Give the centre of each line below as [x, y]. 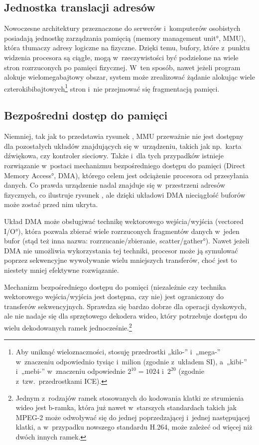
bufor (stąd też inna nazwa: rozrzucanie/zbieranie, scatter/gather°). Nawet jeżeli [127, 241]
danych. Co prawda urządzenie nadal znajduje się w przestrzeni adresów [115, 185]
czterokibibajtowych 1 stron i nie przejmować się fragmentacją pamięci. [112, 88]
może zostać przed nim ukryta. [51, 204]
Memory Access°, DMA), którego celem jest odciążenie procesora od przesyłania [126, 175]
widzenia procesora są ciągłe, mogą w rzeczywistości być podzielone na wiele [121, 57]
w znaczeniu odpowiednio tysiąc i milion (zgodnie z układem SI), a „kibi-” [131, 361]
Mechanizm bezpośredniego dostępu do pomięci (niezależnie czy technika [115, 286]
